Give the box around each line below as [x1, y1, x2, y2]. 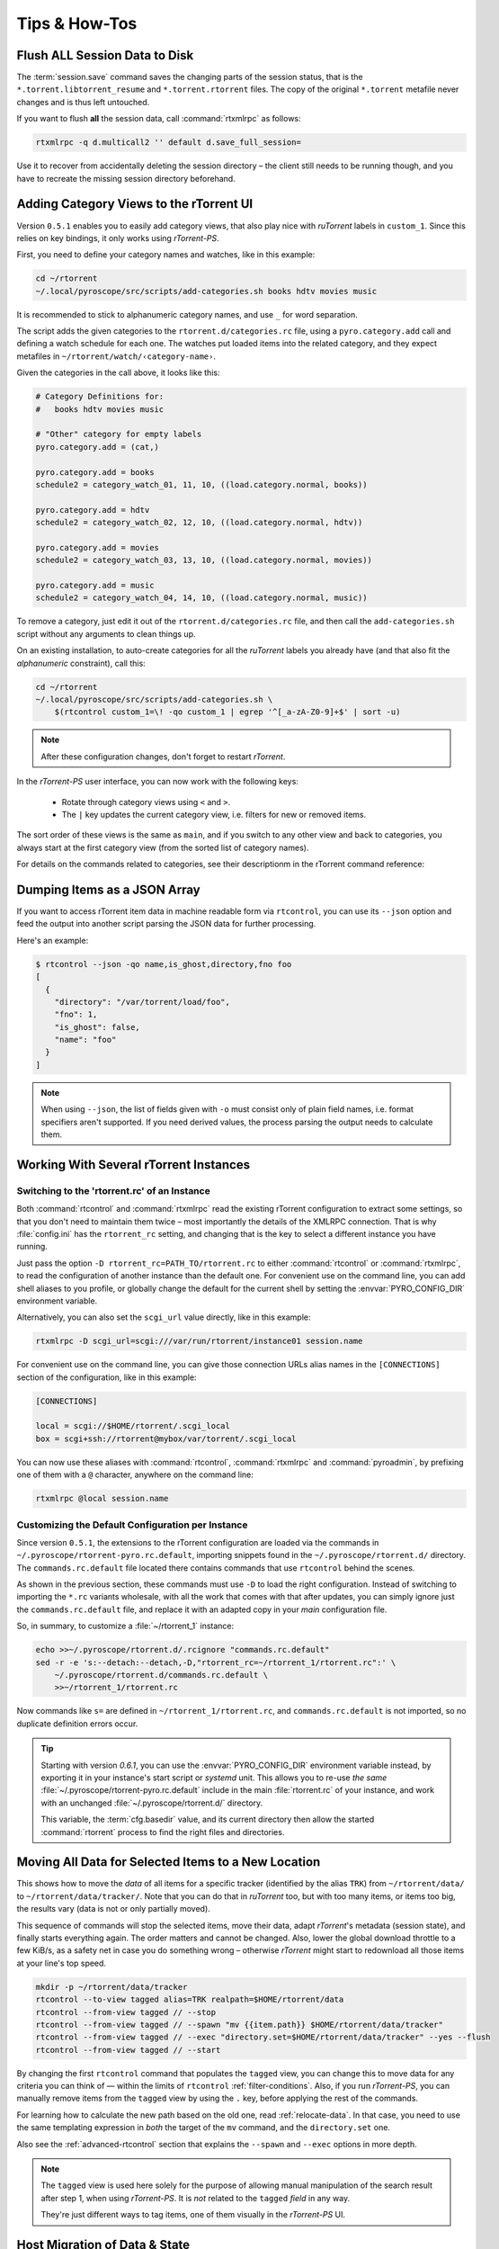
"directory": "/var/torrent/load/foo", [54, 997, 231, 1007]
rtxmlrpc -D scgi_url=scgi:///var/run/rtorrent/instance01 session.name [35, 1336, 363, 1347]
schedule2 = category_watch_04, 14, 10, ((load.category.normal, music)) [35, 593, 368, 603]
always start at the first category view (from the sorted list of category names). [16, 842, 309, 853]
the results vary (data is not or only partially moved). [16, 1904, 210, 1914]
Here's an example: [16, 935, 89, 945]
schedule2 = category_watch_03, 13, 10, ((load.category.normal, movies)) [35, 555, 373, 566]
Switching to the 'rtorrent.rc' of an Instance [16, 1184, 210, 1196]
